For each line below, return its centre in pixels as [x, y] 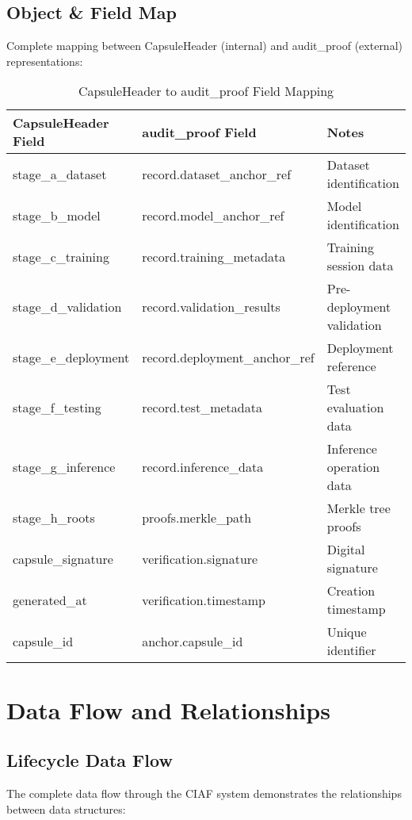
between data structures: [66, 809]
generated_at [50, 600]
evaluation [355, 408]
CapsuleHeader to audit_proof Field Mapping [206, 91]
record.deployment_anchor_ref [228, 357]
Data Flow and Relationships [168, 709]
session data [360, 266]
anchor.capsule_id [193, 641]
